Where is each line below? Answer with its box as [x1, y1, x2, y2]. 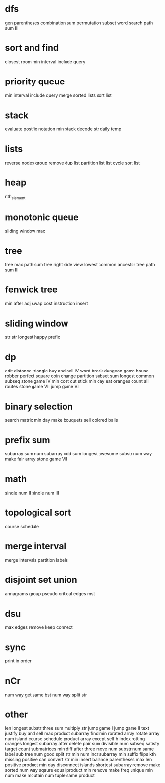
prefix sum [5, 435, 50, 446]
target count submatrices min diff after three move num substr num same [5, 746, 154, 752]
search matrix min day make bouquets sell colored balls [5, 417, 118, 423]
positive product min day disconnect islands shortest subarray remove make [5, 762, 161, 768]
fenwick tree [5, 284, 58, 295]
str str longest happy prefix [5, 334, 60, 340]
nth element [5, 193, 26, 201]
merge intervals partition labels [5, 557, 68, 563]
